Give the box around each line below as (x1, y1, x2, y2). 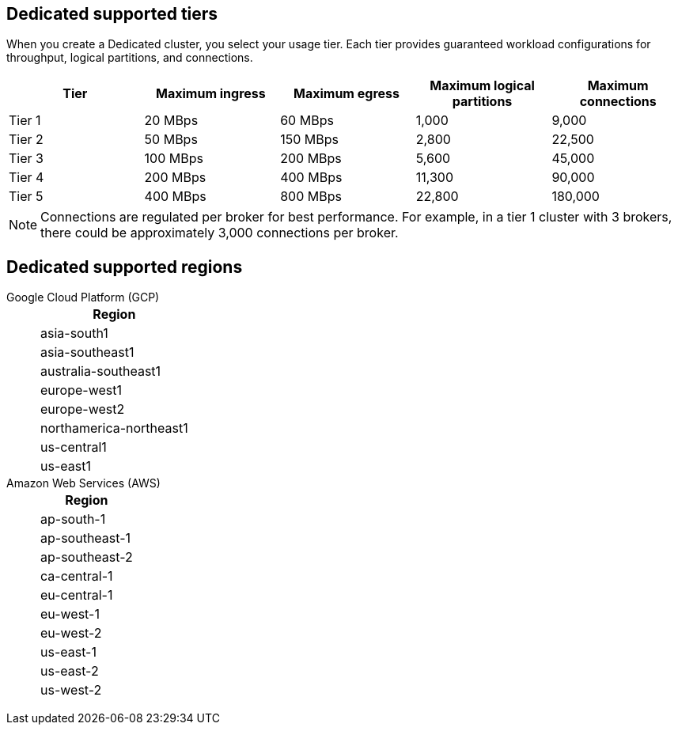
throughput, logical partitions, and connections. (6, 51, 253, 65)
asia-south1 (40, 325, 108, 342)
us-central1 (40, 439, 107, 456)
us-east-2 (40, 663, 99, 680)
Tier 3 (9, 150, 44, 167)
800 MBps (280, 188, 342, 205)
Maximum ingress (156, 85, 266, 102)
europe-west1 (40, 382, 122, 399)
